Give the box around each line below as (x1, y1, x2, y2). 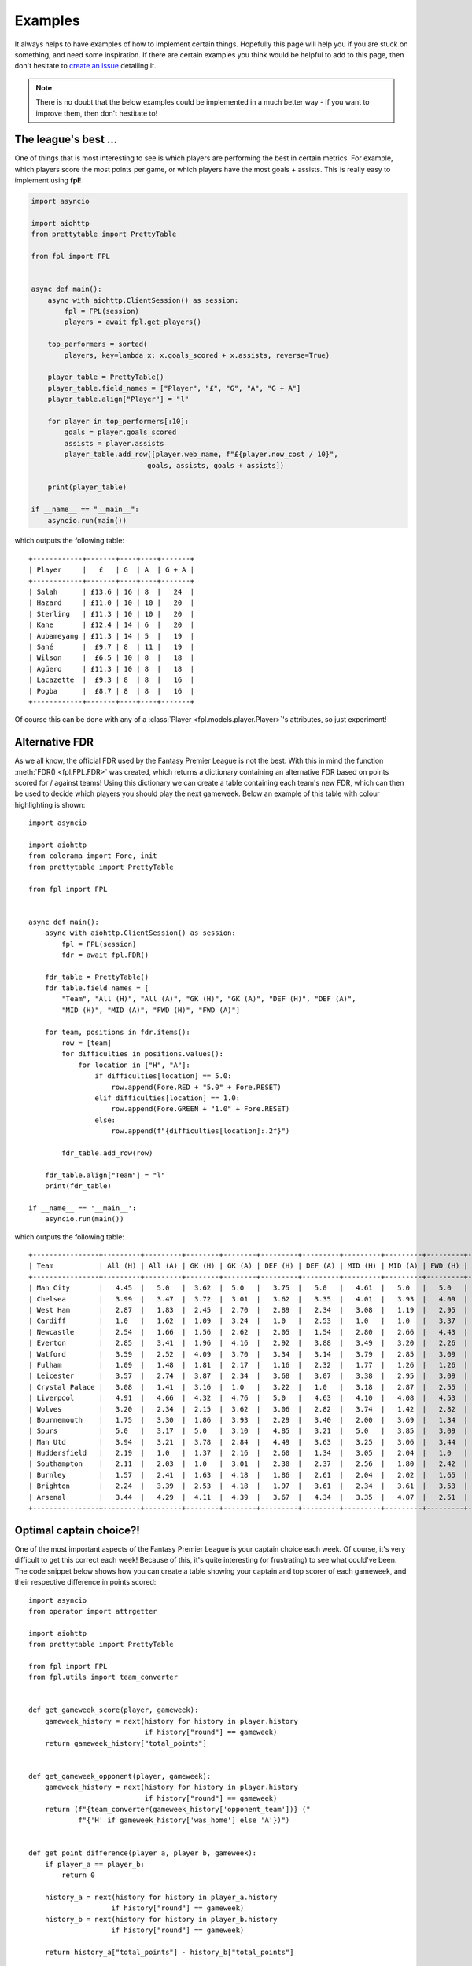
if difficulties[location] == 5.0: (94, 1072, 232, 1081)
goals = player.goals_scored (64, 428, 177, 436)
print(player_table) (47, 483, 127, 491)
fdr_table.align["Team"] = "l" (44, 1170, 166, 1180)
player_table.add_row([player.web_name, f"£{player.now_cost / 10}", (64, 450, 338, 459)
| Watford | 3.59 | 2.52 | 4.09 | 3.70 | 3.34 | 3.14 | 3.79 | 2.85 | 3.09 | (28, 1349, 468, 1358)
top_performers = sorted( (47, 340, 148, 349)
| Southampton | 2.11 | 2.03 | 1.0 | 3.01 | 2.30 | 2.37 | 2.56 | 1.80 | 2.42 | (28, 1460, 468, 1468)
